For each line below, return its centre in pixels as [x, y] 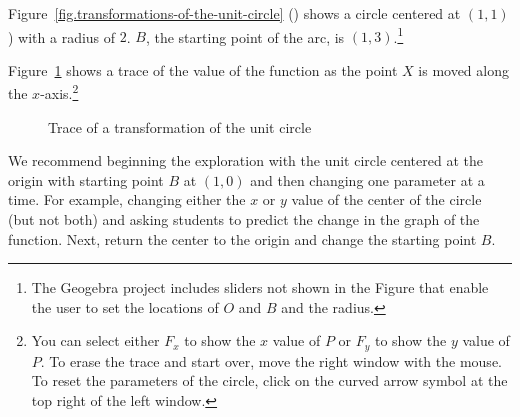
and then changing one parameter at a [367, 179]
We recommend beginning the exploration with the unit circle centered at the [245, 160]
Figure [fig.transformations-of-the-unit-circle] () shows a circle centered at [234, 13]
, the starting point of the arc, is [245, 36]
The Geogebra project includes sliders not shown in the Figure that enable [260, 287]
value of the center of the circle [386, 199]
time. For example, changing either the [127, 199]
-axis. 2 [59, 92]
